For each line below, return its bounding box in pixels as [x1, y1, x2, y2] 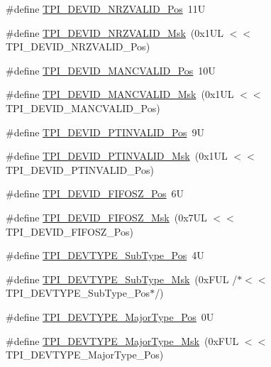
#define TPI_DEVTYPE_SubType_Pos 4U [6, 248, 204, 263]
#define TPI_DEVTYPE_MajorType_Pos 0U [6, 309, 214, 324]
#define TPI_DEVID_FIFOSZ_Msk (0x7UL [6, 209, 207, 224]
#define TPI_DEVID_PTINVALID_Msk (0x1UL [6, 148, 228, 163]
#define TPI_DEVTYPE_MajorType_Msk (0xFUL [6, 333, 239, 348]
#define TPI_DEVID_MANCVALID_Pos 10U [6, 62, 216, 77]
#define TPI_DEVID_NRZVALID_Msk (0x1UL [6, 25, 223, 40]
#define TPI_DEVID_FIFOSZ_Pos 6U [6, 186, 184, 201]
